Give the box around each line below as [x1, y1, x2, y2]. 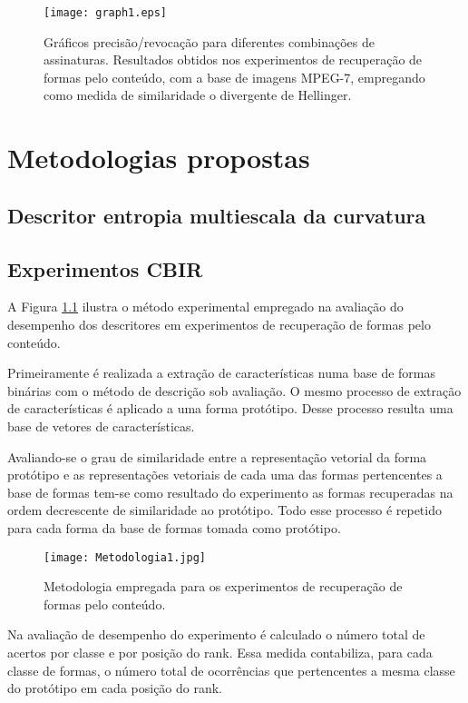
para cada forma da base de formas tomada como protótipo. [7, 518, 341, 537]
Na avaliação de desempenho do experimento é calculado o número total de [7, 625, 425, 644]
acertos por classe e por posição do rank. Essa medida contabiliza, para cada [7, 642, 433, 661]
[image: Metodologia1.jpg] [44, 550, 206, 564]
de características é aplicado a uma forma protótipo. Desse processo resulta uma [7, 399, 453, 418]
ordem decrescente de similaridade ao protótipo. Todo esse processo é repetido [7, 500, 442, 520]
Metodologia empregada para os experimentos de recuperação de [44, 577, 403, 596]
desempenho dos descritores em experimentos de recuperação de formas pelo [7, 314, 431, 333]
